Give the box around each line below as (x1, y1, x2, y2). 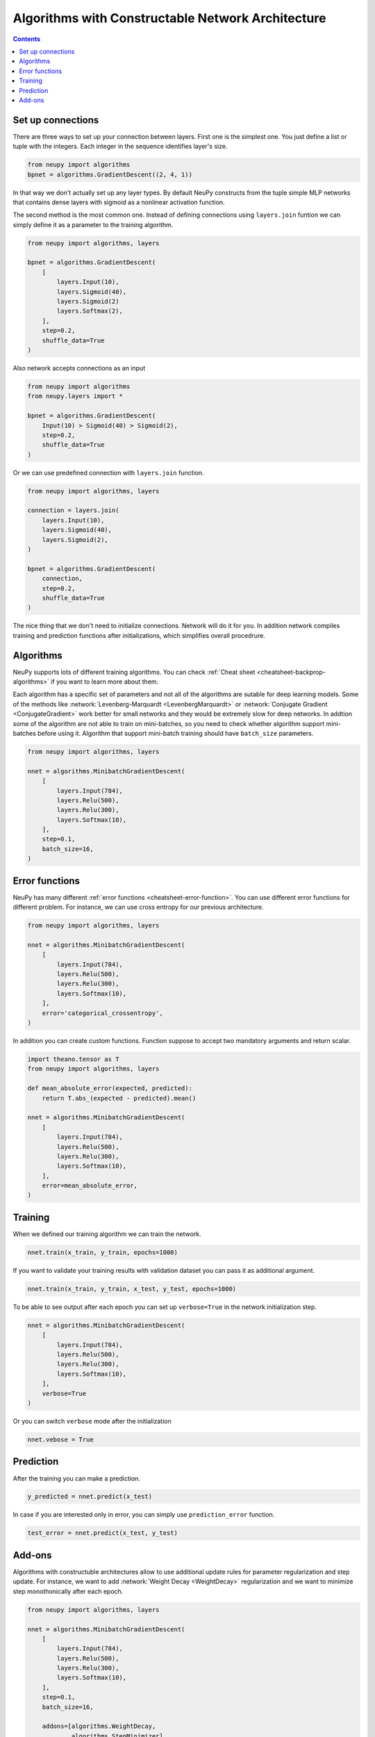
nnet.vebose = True (27, 1435, 94, 1443)
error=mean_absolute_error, (42, 1182, 138, 1189)
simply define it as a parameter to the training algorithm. (12, 220, 174, 229)
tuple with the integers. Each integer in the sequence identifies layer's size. (12, 142, 228, 151)
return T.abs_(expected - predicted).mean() (42, 1094, 197, 1102)
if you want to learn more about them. (51, 677, 159, 686)
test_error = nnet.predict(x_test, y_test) (27, 1529, 178, 1537)
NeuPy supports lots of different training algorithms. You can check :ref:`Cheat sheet (12, 668, 256, 676)
